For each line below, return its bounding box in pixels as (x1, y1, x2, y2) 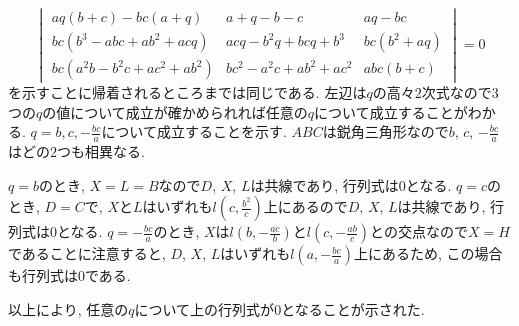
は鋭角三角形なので (322, 121, 449, 142)
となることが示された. (281, 299, 425, 320)
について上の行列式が (134, 299, 275, 320)
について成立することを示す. (101, 121, 287, 142)
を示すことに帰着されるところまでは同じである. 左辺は (8, 82, 367, 103)
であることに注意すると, (8, 243, 166, 264)
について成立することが (314, 101, 468, 122)
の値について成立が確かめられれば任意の (42, 101, 308, 122)
